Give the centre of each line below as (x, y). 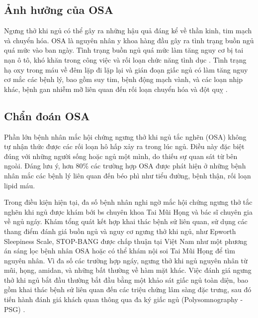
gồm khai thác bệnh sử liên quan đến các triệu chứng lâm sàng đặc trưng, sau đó (128, 289)
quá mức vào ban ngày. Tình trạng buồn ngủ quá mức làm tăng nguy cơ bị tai (124, 50)
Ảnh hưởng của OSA (59, 10)
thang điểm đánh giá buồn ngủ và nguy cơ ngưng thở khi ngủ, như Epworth (120, 231)
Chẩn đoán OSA (47, 116)
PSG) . (15, 309)
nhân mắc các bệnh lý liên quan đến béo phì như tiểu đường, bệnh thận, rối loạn (128, 175)
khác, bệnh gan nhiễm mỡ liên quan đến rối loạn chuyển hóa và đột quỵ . (116, 89)
